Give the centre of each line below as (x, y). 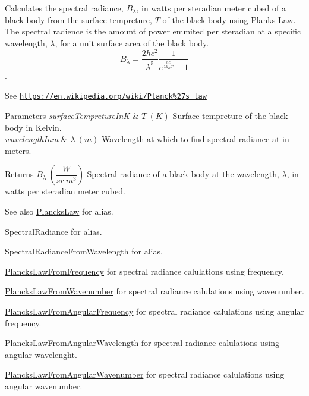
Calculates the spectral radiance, (64, 8)
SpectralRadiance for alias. (53, 231)
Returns (19, 174)
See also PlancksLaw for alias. (59, 211)
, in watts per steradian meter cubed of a (211, 8)
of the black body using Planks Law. (229, 19)
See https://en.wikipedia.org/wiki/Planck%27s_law (106, 95)
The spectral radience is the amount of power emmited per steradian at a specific (153, 31)
